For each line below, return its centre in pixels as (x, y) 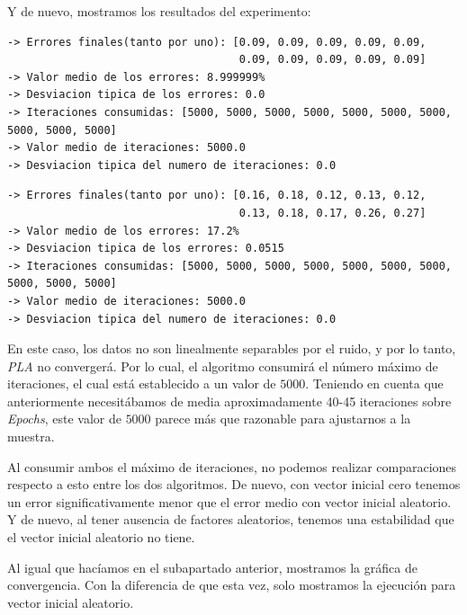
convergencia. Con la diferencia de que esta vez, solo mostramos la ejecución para (232, 585)
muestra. (31, 437)
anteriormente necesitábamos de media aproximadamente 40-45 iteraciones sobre (229, 401)
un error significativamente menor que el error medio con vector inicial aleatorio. (229, 501)
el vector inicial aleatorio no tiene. (101, 537)
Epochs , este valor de (64, 419)
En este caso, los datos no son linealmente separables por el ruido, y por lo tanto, (232, 348)
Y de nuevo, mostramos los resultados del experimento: (159, 11)
